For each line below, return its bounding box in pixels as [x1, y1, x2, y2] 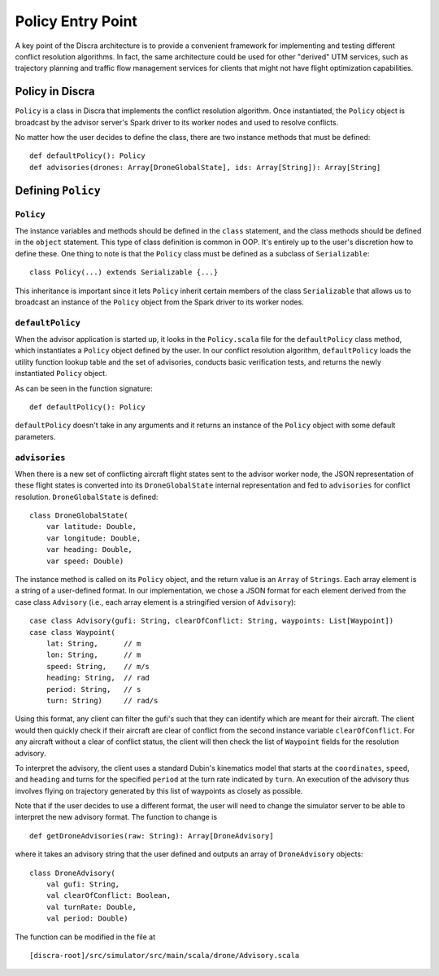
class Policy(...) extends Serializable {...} [29, 268, 219, 277]
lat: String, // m [46, 639, 141, 648]
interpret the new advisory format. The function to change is [15, 812, 218, 822]
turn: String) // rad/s [46, 696, 159, 705]
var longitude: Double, [46, 533, 141, 543]
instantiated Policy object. [15, 369, 107, 379]
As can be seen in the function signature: [15, 383, 154, 393]
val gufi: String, [46, 880, 120, 889]
